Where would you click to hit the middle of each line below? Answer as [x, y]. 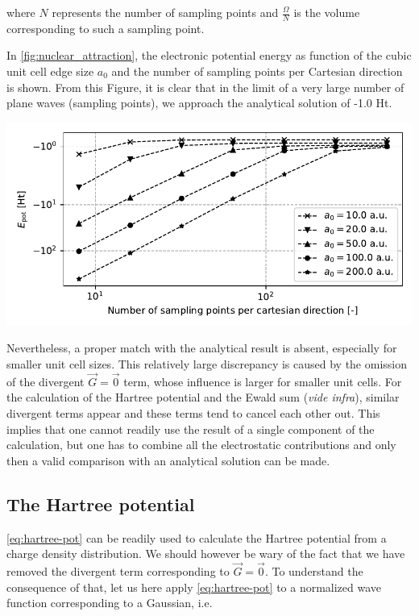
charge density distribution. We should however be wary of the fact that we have [206, 554]
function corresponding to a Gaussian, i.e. [110, 603]
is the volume [327, 12]
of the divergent [46, 381]
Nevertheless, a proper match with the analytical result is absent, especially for [202, 348]
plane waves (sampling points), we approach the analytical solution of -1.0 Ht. [199, 103]
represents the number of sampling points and [165, 12]
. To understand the [314, 570]
